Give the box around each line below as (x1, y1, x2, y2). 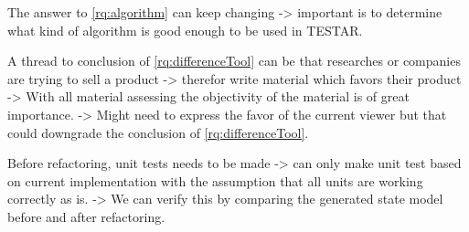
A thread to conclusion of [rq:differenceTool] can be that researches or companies (7, 51, 461, 70)
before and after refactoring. (7, 206, 165, 226)
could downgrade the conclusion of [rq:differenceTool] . (7, 122, 309, 142)
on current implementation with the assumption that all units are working (7, 171, 423, 190)
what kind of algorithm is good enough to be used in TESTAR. (7, 20, 363, 39)
